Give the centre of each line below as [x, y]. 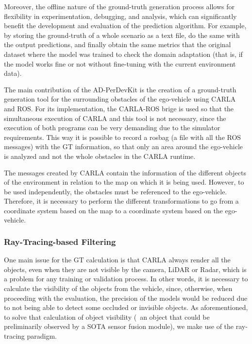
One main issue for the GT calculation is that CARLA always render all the [117, 260]
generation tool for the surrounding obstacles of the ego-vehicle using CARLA [120, 99]
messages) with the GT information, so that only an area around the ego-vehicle [124, 146]
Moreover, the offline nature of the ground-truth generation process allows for [119, 6]
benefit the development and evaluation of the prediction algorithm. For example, [125, 26]
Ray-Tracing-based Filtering [60, 241]
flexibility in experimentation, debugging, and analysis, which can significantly [120, 16]
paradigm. [42, 336]
